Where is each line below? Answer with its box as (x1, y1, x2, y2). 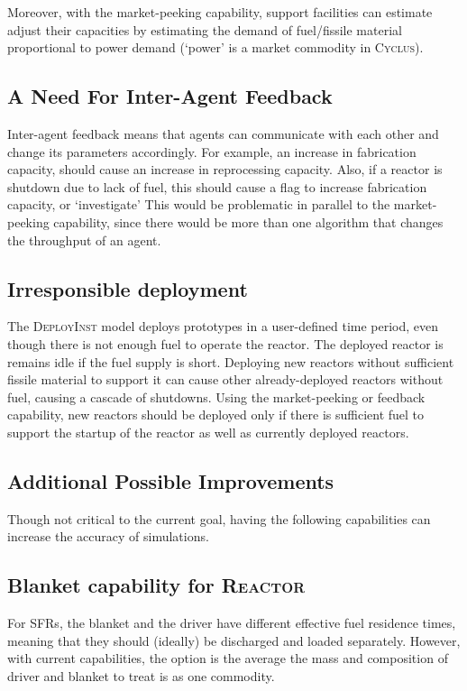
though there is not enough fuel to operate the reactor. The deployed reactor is (7, 334, 444, 353)
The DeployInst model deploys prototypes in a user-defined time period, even (7, 317, 439, 336)
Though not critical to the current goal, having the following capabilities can (7, 509, 431, 528)
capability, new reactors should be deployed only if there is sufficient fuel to (7, 405, 425, 424)
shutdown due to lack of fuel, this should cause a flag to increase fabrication (7, 177, 427, 196)
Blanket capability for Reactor (7, 571, 306, 599)
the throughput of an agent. (7, 230, 161, 249)
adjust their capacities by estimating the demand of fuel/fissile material (7, 20, 402, 39)
